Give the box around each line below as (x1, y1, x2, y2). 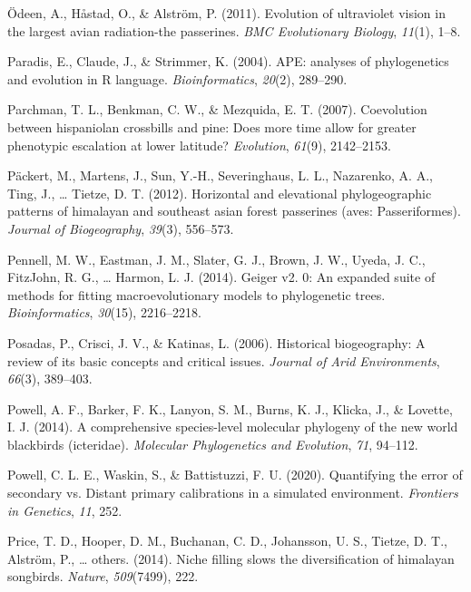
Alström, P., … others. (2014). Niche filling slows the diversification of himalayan (7, 548, 455, 568)
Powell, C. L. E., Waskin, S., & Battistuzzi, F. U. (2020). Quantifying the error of (7, 465, 463, 484)
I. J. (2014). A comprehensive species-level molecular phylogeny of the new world (7, 417, 458, 436)
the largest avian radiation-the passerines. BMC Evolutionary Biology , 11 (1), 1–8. (7, 21, 461, 40)
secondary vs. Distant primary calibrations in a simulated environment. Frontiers (7, 483, 458, 502)
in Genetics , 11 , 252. (7, 500, 123, 519)
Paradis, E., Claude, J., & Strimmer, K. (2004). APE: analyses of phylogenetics (7, 52, 449, 71)
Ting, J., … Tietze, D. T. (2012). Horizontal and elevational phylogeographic (7, 183, 432, 202)
